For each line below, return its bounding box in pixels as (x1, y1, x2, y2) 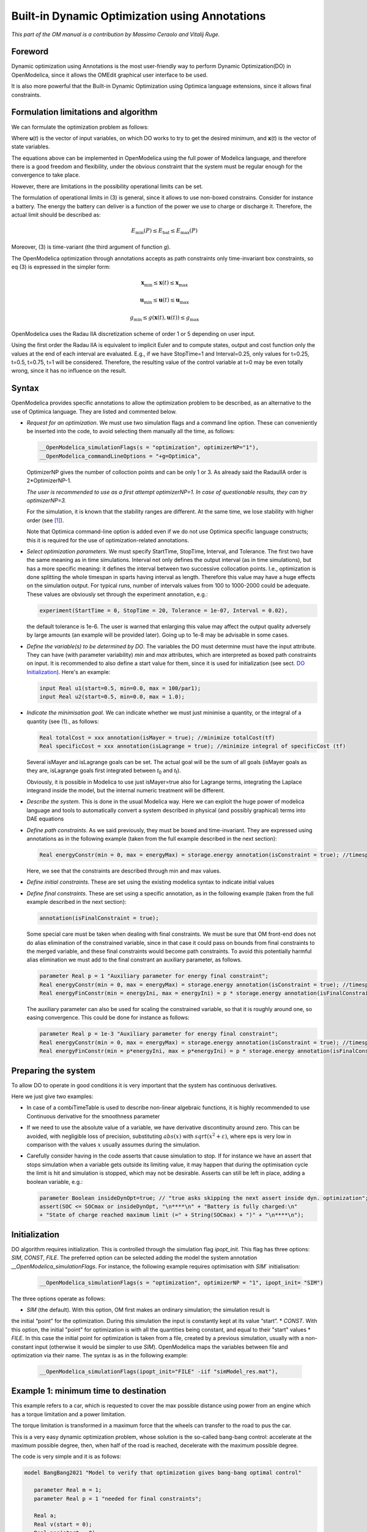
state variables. (11, 143, 50, 150)
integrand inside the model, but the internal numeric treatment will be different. (26, 787, 226, 794)
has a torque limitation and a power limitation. (11, 1410, 126, 1418)
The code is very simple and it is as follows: (11, 1453, 122, 1460)
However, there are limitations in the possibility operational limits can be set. (11, 183, 203, 190)
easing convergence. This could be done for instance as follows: (26, 1014, 190, 1022)
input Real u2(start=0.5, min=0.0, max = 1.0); (39, 693, 185, 700)
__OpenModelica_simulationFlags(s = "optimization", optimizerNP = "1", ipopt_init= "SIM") (39, 1279, 324, 1286)
